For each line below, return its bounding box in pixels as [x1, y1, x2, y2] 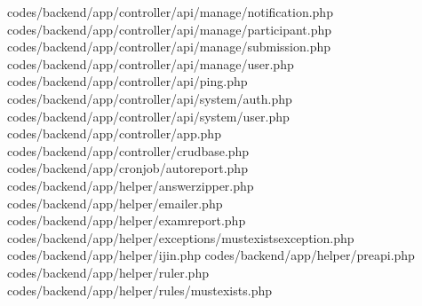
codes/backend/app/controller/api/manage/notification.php [7, 3, 333, 20]
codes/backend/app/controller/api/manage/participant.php [7, 20, 332, 38]
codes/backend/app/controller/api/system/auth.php [7, 89, 292, 107]
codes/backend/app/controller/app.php [7, 124, 221, 143]
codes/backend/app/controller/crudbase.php [7, 141, 250, 160]
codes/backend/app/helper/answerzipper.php [7, 176, 254, 194]
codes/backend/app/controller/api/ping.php [7, 72, 248, 90]
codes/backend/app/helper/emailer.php [7, 193, 223, 212]
